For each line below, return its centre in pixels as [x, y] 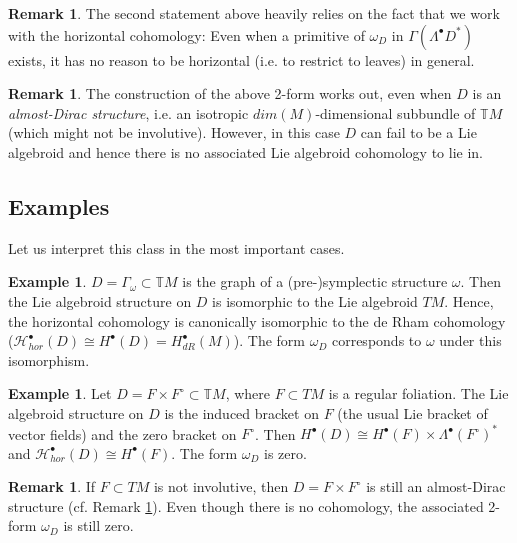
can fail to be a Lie [418, 132]
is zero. [285, 452]
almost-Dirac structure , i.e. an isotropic [128, 112]
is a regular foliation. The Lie [418, 393]
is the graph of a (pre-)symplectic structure [315, 281]
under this [470, 340]
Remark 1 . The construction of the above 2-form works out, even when [230, 93]
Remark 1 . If [52, 486]
